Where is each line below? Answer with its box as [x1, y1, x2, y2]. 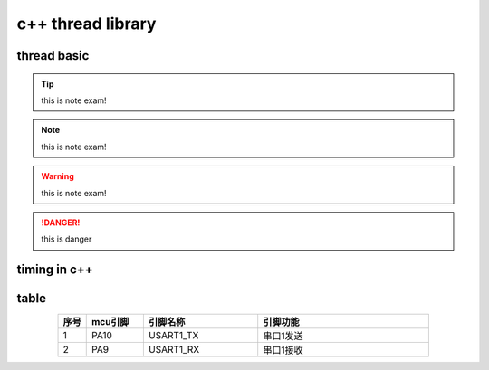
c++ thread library [16, 14, 157, 33]
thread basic [16, 48, 90, 63]
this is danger [41, 233, 92, 244]
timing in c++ [16, 262, 94, 278]
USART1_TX [148, 329, 199, 342]
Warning [41, 171, 74, 182]
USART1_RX [148, 344, 200, 356]
